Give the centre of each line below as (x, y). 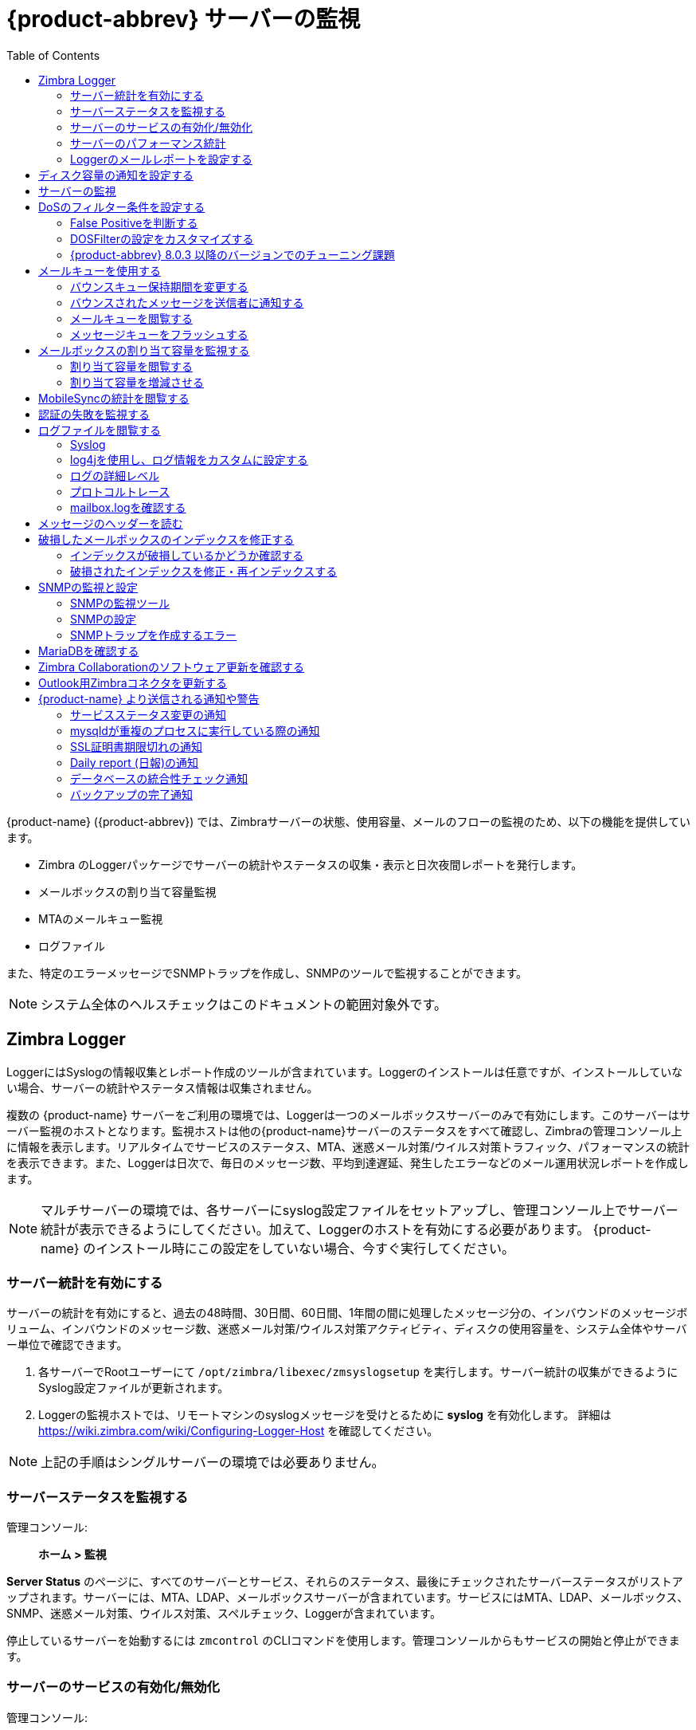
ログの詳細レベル (115, 475)
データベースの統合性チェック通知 (159, 778)
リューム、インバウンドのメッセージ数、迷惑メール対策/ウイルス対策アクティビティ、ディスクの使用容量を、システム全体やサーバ (347, 1329)
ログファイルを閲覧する (100, 430)
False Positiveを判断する (134, 222)
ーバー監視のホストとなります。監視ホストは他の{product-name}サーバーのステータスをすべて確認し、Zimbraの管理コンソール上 (344, 1130)
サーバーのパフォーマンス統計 (148, 143)
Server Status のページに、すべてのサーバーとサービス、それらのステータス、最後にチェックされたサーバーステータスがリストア (345, 1582)
